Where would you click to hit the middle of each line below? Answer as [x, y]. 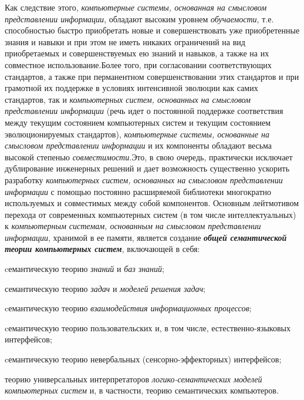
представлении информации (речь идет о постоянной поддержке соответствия [144, 111]
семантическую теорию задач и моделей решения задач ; [105, 288]
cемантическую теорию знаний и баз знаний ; [85, 269]
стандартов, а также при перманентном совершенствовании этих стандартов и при [152, 76]
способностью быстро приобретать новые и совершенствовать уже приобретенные [152, 30]
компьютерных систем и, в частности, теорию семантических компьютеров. [142, 390]
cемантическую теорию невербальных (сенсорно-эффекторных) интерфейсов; [143, 359]
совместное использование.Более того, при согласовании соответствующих [138, 64]
